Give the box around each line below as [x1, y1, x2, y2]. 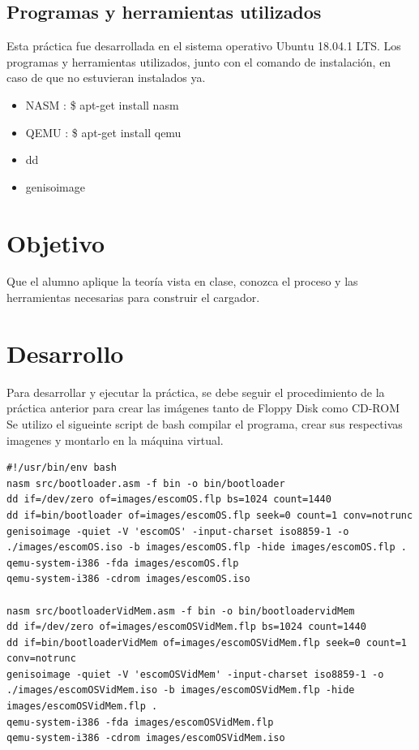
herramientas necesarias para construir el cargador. [6, 289, 260, 306]
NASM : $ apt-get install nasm [25, 96, 179, 113]
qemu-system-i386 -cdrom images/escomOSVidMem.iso [6, 732, 285, 744]
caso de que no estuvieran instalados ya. [6, 69, 206, 86]
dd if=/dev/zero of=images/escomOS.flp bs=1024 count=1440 [6, 494, 331, 506]
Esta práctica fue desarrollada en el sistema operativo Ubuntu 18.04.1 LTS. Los [6, 37, 401, 54]
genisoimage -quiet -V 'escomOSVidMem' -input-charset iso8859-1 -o [6, 668, 384, 680]
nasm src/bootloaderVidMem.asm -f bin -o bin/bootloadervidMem [6, 605, 355, 617]
